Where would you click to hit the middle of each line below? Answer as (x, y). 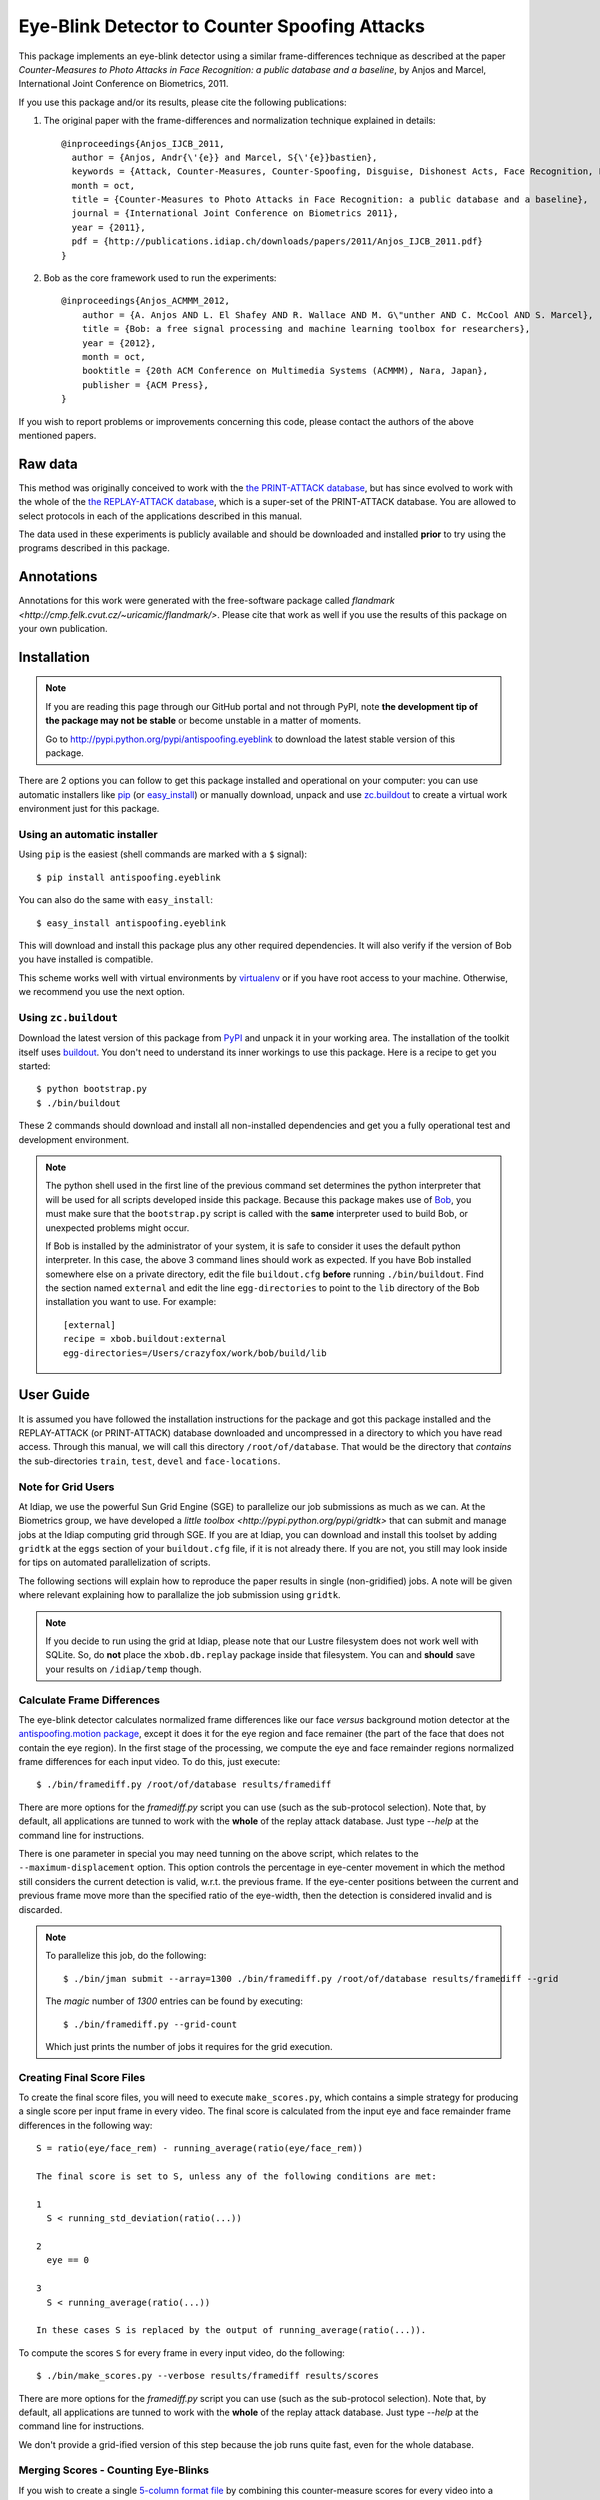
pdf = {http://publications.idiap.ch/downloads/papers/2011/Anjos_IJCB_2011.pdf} (277, 241)
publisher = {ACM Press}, (145, 384)
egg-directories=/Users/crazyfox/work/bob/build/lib (195, 1353)
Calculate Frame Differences (89, 1700)
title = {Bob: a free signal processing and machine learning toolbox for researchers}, (306, 329)
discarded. (40, 1909)
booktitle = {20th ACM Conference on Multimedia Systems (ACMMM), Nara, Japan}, (285, 371)
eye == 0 (68, 2260)
